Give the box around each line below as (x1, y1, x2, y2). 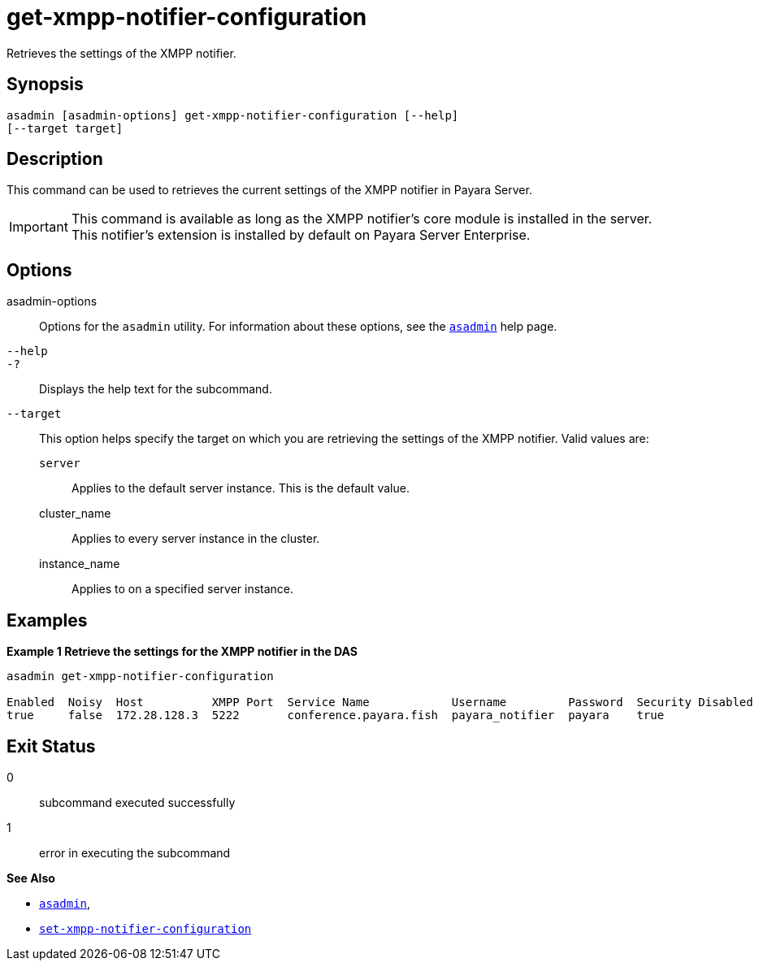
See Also (7, 870, 55, 885)
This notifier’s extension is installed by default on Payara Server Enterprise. (71, 227, 531, 244)
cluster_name (39, 506, 111, 521)
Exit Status (7, 735, 96, 757)
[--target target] (7, 121, 124, 135)
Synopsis (7, 74, 84, 95)
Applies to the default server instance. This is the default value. (72, 481, 410, 496)
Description (7, 149, 103, 170)
